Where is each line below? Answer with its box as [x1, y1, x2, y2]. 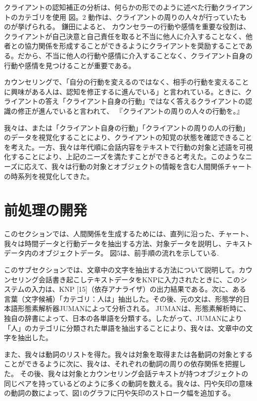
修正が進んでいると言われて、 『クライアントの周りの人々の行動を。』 [17, 105, 244, 116]
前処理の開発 [4, 200, 87, 220]
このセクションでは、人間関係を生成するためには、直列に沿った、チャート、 [4, 228, 253, 239]
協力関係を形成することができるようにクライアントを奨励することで [24, 41, 246, 51]
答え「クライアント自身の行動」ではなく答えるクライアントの [45, 96, 245, 106]
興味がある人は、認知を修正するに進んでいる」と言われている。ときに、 [10, 86, 245, 96]
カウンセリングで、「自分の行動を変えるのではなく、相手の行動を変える [4, 77, 235, 87]
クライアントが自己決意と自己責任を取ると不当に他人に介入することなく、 [4, 31, 246, 41]
